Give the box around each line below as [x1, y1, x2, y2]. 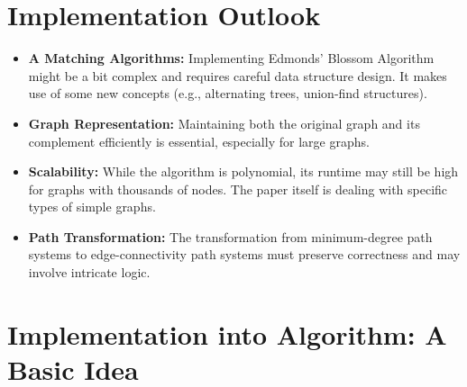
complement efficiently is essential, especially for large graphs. [28, 131, 370, 150]
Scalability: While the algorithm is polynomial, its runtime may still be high [28, 162, 459, 181]
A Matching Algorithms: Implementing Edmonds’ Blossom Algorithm [28, 49, 435, 67]
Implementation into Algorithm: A [7, 315, 447, 352]
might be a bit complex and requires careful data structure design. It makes [28, 66, 447, 85]
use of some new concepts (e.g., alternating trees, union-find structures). [28, 84, 427, 103]
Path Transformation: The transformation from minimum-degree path [28, 227, 433, 246]
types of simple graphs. [28, 197, 156, 216]
